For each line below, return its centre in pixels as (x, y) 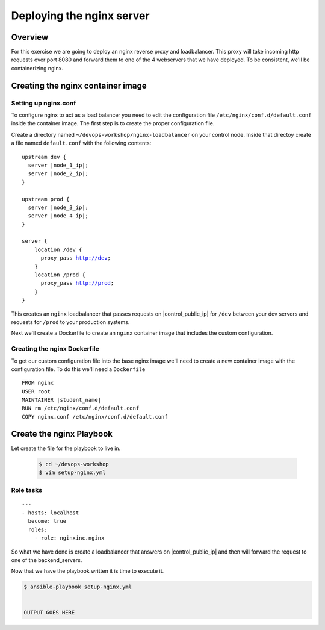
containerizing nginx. (37, 68)
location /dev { (58, 249)
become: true (47, 521)
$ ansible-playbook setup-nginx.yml (78, 587)
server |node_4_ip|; (58, 216)
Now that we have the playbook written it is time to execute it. (88, 571)
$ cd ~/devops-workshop (74, 464)
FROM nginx (38, 383)
